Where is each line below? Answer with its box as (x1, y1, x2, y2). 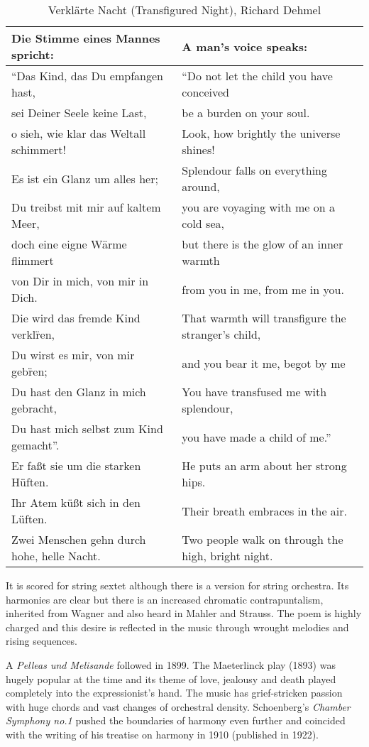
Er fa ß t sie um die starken (11, 457, 141, 474)
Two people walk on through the (182, 531, 343, 547)
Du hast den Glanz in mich (11, 383, 146, 400)
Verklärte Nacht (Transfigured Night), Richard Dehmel (48, 1, 321, 18)
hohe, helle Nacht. (11, 547, 101, 564)
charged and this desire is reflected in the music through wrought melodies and (6, 619, 349, 634)
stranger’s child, (182, 326, 261, 342)
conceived (182, 84, 229, 100)
